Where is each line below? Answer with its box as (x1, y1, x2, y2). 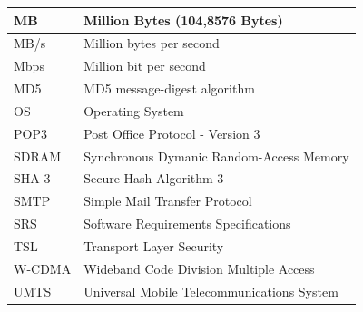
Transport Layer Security (83, 236, 224, 255)
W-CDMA (14, 258, 72, 278)
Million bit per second (83, 56, 206, 75)
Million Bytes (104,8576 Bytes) (83, 10, 283, 29)
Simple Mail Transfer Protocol (83, 191, 252, 210)
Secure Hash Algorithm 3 (83, 169, 224, 188)
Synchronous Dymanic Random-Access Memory (83, 146, 349, 165)
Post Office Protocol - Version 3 (83, 123, 260, 142)
